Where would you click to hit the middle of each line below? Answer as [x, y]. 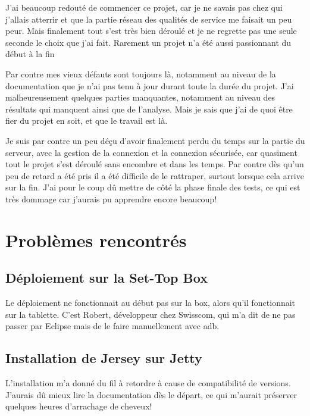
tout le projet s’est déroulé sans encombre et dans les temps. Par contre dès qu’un [155, 164]
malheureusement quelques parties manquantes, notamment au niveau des [140, 97]
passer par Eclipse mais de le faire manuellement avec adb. [112, 326]
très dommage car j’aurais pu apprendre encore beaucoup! [111, 198]
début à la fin [30, 54]
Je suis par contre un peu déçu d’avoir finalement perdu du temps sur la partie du [155, 140]
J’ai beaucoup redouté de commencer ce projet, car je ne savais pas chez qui [144, 7]
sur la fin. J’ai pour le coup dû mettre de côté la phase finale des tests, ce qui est [153, 187]
